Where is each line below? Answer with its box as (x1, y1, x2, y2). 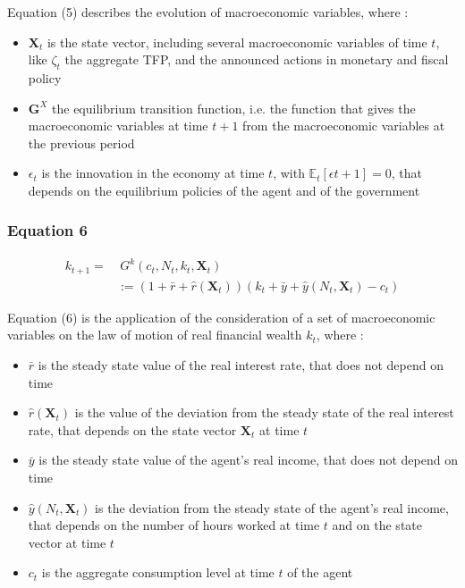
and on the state (332, 516, 422, 534)
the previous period (28, 133, 135, 152)
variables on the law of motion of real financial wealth (7, 325, 302, 344)
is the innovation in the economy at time (41, 164, 265, 182)
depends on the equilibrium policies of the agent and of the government (28, 181, 420, 199)
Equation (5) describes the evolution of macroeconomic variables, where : (7, 3, 409, 21)
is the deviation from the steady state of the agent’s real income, (95, 498, 449, 517)
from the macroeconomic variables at (242, 116, 445, 135)
